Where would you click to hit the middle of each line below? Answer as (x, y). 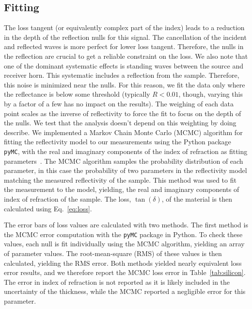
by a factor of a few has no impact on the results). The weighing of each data (119, 103)
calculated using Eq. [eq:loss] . (48, 208)
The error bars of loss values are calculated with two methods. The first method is (126, 225)
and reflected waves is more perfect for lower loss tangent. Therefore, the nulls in (124, 46)
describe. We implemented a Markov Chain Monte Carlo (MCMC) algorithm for (123, 132)
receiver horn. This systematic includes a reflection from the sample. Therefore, (122, 75)
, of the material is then (197, 198)
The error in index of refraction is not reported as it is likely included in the (117, 282)
